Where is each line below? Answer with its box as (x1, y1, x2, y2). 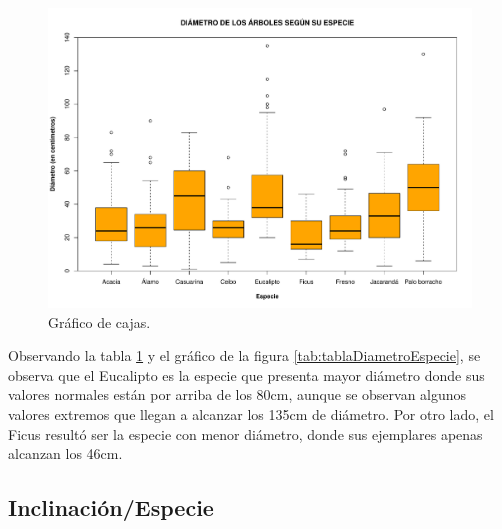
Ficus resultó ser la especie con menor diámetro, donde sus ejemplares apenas (8, 423, 483, 444)
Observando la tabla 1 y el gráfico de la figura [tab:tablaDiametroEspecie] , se (8, 345, 481, 366)
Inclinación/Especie (8, 492, 214, 523)
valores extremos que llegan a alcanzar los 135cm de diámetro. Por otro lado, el (8, 404, 494, 425)
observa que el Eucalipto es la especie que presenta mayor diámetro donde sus (8, 364, 485, 385)
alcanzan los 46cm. (8, 443, 123, 464)
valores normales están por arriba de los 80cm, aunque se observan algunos (8, 384, 467, 405)
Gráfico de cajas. (48, 311, 151, 332)
